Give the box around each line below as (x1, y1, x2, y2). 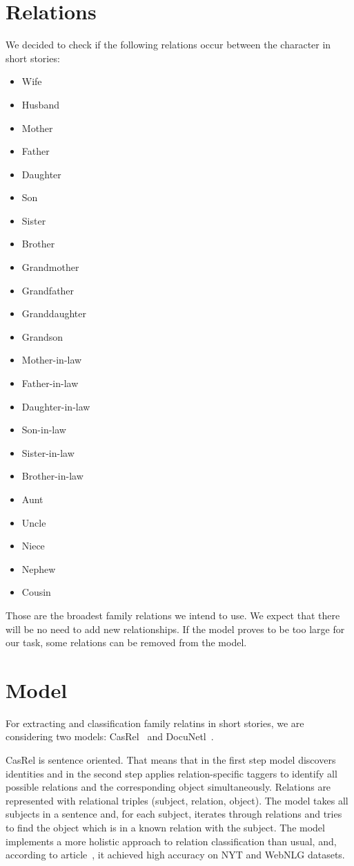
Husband (21, 97, 59, 111)
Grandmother (21, 260, 79, 274)
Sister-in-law (21, 445, 75, 460)
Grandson (21, 329, 63, 343)
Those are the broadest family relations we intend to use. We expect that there (6, 608, 340, 622)
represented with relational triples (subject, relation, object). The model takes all (6, 793, 348, 807)
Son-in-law (21, 422, 66, 437)
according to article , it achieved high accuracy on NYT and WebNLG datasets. (6, 847, 345, 862)
